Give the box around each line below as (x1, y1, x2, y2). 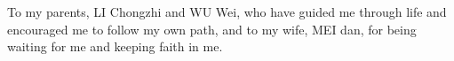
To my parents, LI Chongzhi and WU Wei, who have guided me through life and (7, 3, 447, 20)
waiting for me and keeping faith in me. (7, 37, 223, 56)
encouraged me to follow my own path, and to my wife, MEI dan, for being (7, 19, 417, 38)
